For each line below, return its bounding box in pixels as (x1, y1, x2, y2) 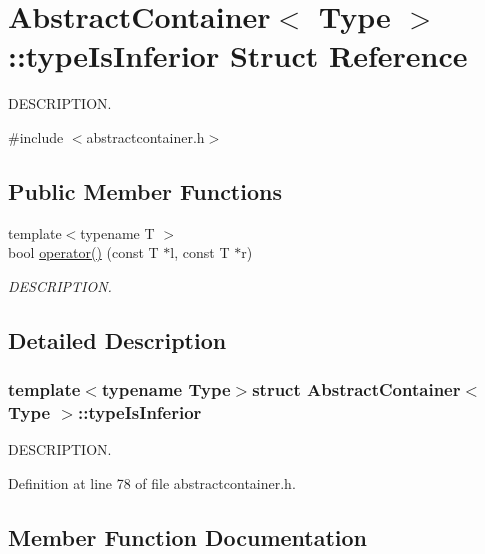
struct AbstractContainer (252, 377, 461, 402)
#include (8, 126, 64, 147)
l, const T (170, 242, 230, 263)
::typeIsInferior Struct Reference (8, 35, 468, 76)
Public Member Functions (8, 175, 282, 206)
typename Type (101, 377, 231, 402)
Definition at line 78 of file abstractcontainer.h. (8, 473, 296, 493)
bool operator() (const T (8, 242, 159, 263)
